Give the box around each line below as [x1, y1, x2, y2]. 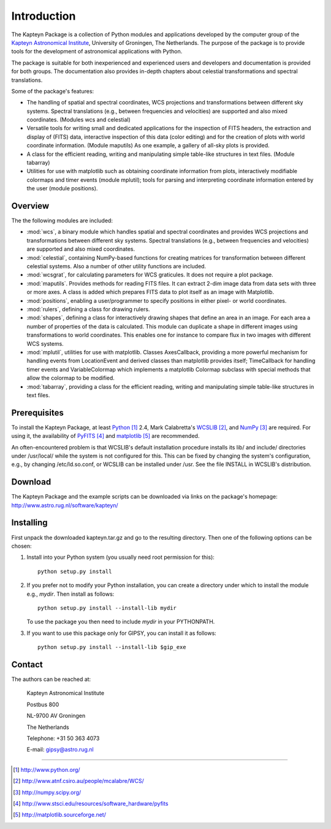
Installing [11, 518, 48, 528]
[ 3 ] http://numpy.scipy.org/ [13, 788, 82, 796]
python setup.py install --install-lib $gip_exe [37, 644, 186, 651]
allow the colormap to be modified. [26, 375, 115, 382]
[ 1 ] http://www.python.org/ [13, 766, 80, 773]
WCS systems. [26, 340, 64, 347]
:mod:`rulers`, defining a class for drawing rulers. [26, 306, 150, 313]
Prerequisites [11, 407, 64, 418]
